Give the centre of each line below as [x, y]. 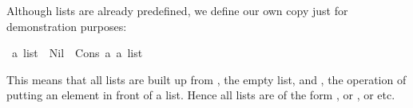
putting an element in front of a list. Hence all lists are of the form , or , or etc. [201, 95]
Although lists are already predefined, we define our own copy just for [177, 10]
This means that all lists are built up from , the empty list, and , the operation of [206, 79]
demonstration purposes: [67, 26]
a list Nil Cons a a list [77, 53]
